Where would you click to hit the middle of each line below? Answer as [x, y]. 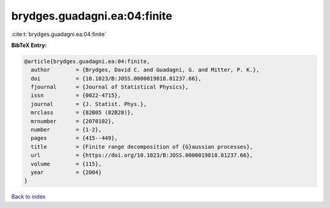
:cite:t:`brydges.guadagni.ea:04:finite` [59, 34]
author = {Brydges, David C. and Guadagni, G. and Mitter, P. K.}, [145, 70]
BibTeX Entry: [29, 45]
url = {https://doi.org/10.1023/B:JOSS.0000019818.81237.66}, [142, 155]
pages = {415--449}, [75, 138]
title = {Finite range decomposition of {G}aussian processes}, [142, 147]
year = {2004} [66, 172]
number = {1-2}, [66, 130]
